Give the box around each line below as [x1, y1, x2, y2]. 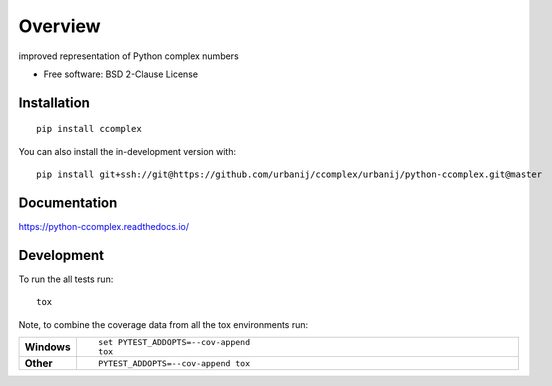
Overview [18, 15, 101, 37]
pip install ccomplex [36, 123, 142, 135]
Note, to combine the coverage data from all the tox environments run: [18, 318, 309, 330]
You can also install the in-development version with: [18, 145, 237, 157]
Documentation [18, 194, 118, 211]
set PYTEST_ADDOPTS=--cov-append [98, 337, 250, 348]
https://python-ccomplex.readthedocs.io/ [18, 221, 190, 233]
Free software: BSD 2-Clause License [43, 68, 199, 80]
